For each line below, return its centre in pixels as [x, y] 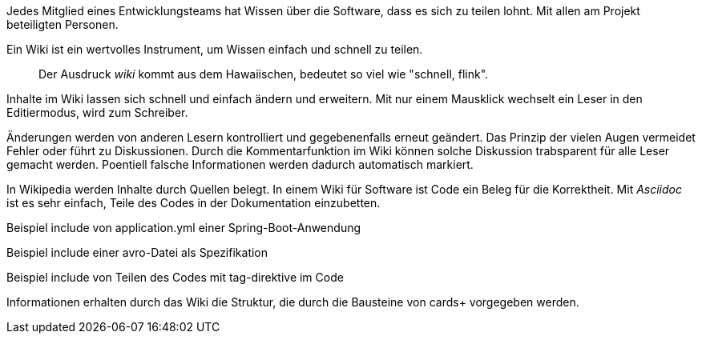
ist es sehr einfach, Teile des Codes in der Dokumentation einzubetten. [194, 203]
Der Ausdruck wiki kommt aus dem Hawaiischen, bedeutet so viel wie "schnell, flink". [264, 74]
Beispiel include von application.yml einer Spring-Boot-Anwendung [184, 228]
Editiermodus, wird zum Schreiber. [97, 112]
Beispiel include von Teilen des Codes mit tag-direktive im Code [175, 277]
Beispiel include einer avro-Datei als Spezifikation [137, 252]
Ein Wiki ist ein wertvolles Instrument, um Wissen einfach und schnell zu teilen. [215, 49]
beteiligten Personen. [63, 24]
